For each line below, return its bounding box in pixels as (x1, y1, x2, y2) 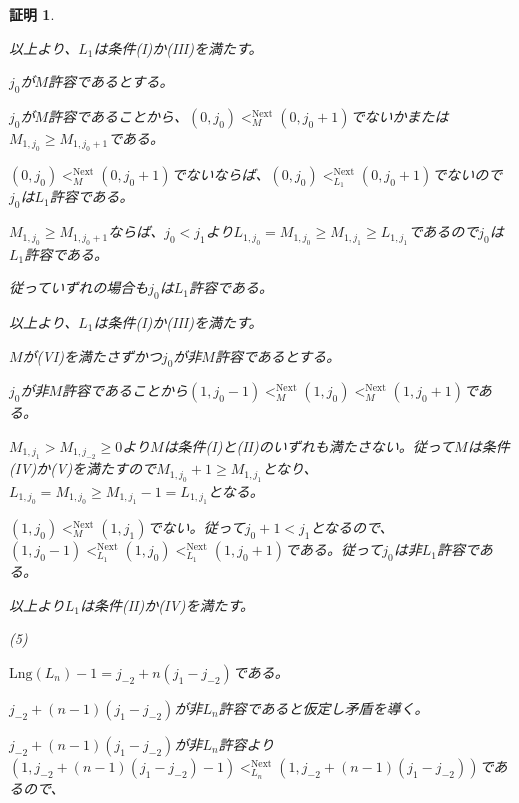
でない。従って (147, 517, 245, 538)
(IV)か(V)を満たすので (9, 458, 157, 479)
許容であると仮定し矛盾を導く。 (218, 697, 429, 718)
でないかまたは (350, 105, 449, 126)
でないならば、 (171, 164, 270, 185)
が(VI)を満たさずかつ (22, 345, 162, 366)
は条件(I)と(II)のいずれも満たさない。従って (163, 435, 455, 456)
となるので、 (310, 517, 394, 538)
